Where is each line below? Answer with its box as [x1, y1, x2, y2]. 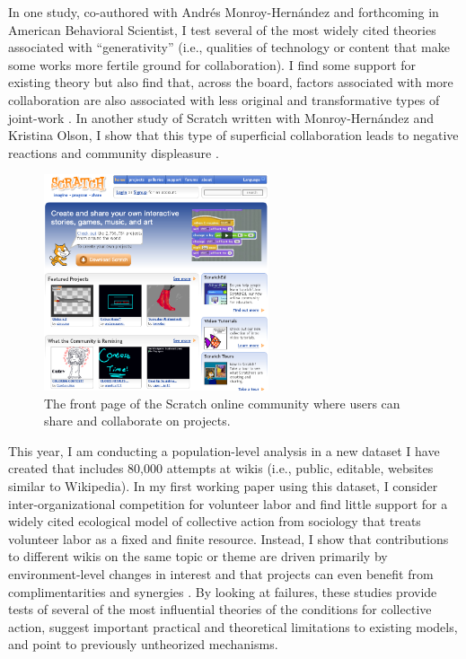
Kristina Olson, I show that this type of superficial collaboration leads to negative [8, 126, 459, 145]
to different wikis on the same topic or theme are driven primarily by [8, 547, 388, 566]
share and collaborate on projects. [44, 411, 231, 430]
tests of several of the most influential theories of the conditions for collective [8, 600, 432, 619]
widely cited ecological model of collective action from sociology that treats [8, 512, 421, 531]
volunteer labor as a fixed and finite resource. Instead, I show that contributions [8, 529, 449, 548]
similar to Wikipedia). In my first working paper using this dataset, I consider [8, 477, 438, 496]
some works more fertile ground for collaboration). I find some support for [8, 55, 417, 74]
